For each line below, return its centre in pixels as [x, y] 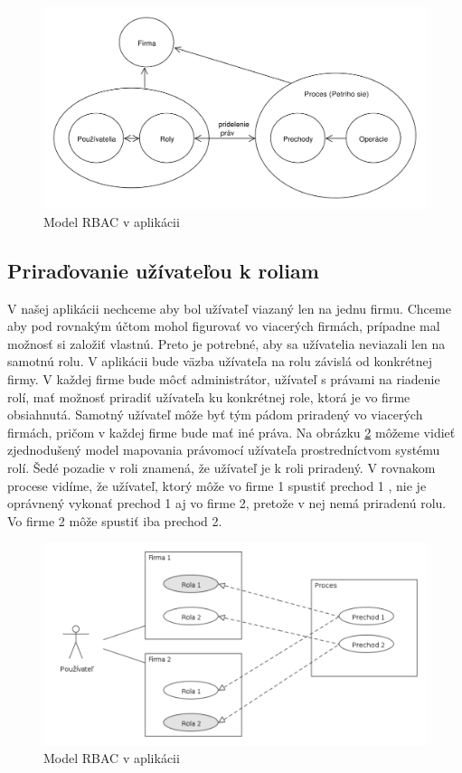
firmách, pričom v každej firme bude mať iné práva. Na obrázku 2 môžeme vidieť [231, 432]
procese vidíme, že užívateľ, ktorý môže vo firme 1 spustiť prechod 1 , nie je [217, 485]
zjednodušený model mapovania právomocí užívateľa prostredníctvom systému [224, 450]
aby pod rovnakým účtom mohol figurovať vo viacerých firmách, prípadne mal [224, 326]
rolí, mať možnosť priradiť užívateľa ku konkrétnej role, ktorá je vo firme [209, 396]
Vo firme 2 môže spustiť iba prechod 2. [115, 520]
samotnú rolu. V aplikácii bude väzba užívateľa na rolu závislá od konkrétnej [220, 361]
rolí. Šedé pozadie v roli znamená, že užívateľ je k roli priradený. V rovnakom [222, 467]
